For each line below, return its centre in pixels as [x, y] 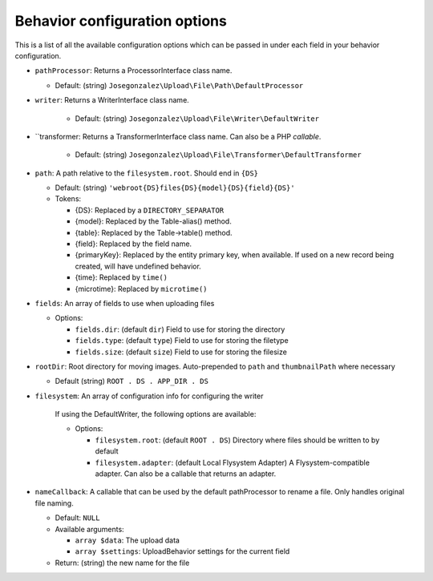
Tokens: [68, 199]
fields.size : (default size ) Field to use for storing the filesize [181, 352]
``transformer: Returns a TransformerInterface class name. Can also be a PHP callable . [178, 136]
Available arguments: [89, 529]
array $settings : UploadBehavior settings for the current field [182, 551]
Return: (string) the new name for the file [122, 563]
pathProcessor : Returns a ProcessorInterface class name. [134, 71]
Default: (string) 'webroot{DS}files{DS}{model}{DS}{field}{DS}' [175, 188]
